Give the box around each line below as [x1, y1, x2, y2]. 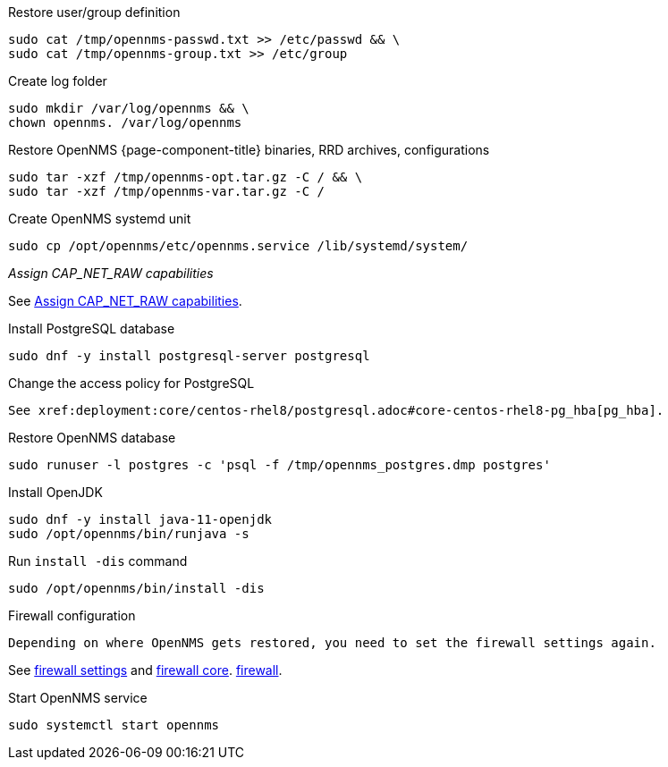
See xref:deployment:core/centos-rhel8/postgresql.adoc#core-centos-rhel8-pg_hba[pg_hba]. [8, 403, 664, 417]
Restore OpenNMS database [8, 430, 176, 445]
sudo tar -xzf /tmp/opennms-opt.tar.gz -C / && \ [8, 170, 363, 184]
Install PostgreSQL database [8, 321, 175, 336]
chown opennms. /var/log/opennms [8, 115, 242, 130]
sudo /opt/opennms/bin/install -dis [8, 581, 265, 595]
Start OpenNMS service [8, 690, 148, 705]
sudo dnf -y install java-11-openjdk [8, 512, 273, 527]
